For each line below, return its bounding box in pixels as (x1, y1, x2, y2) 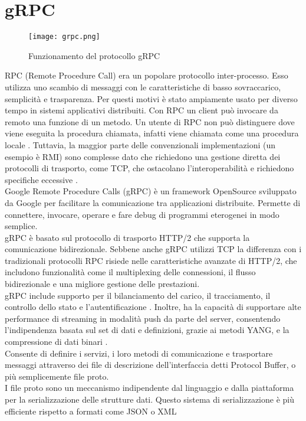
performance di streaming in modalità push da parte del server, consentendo (5, 312, 281, 324)
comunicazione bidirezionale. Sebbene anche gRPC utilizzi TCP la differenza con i (5, 243, 302, 255)
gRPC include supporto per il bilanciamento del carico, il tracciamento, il (5, 289, 271, 301)
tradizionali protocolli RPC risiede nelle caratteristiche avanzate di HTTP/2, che (5, 254, 297, 266)
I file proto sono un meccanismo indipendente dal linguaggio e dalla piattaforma (5, 381, 294, 394)
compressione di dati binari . (5, 335, 108, 348)
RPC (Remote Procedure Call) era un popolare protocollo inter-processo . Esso (5, 69, 288, 81)
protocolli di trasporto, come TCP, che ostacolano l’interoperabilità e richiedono (5, 162, 294, 174)
